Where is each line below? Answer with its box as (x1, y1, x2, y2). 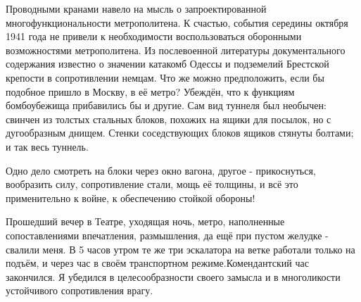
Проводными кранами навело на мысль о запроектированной (6, 1, 267, 15)
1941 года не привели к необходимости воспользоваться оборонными (6, 29, 302, 44)
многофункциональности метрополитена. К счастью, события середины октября (6, 15, 348, 30)
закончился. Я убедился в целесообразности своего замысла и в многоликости (6, 269, 341, 284)
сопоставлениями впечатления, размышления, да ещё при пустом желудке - (6, 227, 329, 242)
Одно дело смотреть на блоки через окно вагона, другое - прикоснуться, (6, 163, 316, 177)
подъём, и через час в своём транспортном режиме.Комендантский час (6, 256, 309, 270)
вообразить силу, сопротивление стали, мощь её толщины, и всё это (6, 177, 298, 191)
